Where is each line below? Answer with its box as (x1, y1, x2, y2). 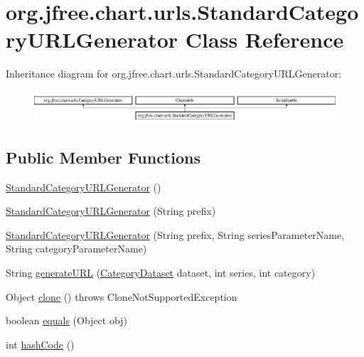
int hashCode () (6, 336, 75, 351)
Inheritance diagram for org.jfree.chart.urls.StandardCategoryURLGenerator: (6, 66, 342, 81)
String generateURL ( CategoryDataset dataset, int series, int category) (6, 265, 316, 279)
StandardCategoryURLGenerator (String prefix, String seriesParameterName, (6, 227, 345, 242)
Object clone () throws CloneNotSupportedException (6, 289, 237, 304)
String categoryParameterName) (6, 241, 147, 256)
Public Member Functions (6, 146, 200, 168)
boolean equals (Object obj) (6, 313, 127, 328)
